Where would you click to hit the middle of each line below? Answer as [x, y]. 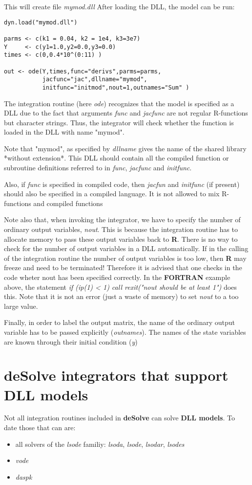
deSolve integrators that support [116, 375]
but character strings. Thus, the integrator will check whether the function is [119, 122]
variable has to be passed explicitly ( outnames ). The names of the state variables [125, 332]
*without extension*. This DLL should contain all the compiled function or [116, 158]
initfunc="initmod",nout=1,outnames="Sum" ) [116, 87]
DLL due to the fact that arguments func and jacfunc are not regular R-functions [126, 113]
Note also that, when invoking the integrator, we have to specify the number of [122, 219]
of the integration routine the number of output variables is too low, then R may [125, 258]
